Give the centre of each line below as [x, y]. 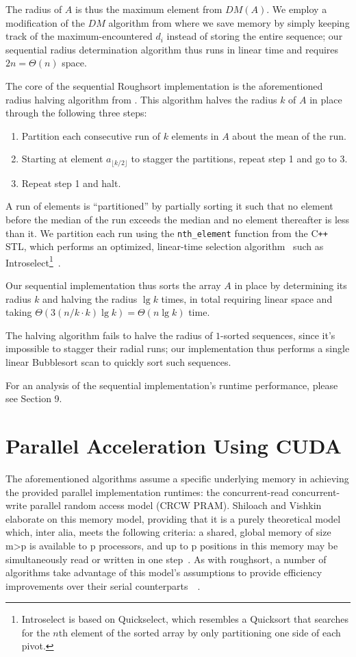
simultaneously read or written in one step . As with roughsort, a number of [166, 559]
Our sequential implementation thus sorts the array [113, 285]
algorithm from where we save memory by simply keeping [229, 22]
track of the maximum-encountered [79, 36]
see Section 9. [34, 398]
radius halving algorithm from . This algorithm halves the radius [141, 99]
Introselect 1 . [33, 261]
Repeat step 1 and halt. [71, 183]
